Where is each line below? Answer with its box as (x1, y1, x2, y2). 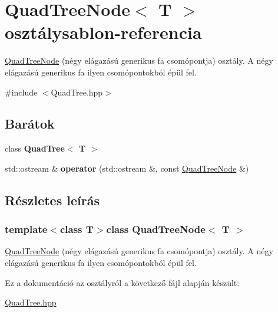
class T (59, 222, 94, 237)
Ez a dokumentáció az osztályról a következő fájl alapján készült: (5, 276, 240, 288)
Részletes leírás (5, 191, 100, 209)
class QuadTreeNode (106, 222, 206, 237)
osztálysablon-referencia (5, 20, 202, 44)
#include (5, 86, 38, 98)
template (5, 222, 48, 237)
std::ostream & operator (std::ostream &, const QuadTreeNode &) (5, 162, 249, 174)
